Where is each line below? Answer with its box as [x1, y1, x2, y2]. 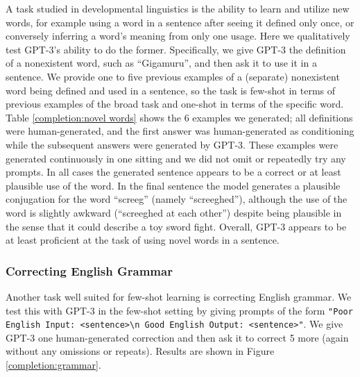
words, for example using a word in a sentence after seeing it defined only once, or [6, 15, 354, 29]
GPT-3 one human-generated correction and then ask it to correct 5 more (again [6, 330, 349, 344]
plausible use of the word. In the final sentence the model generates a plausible [6, 178, 341, 192]
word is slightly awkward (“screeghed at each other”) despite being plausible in [6, 205, 342, 219]
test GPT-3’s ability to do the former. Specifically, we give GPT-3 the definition [6, 42, 346, 56]
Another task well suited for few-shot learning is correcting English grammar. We [6, 289, 352, 303]
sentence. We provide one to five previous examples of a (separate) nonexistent [6, 69, 340, 83]
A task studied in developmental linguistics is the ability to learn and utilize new [6, 1, 350, 15]
